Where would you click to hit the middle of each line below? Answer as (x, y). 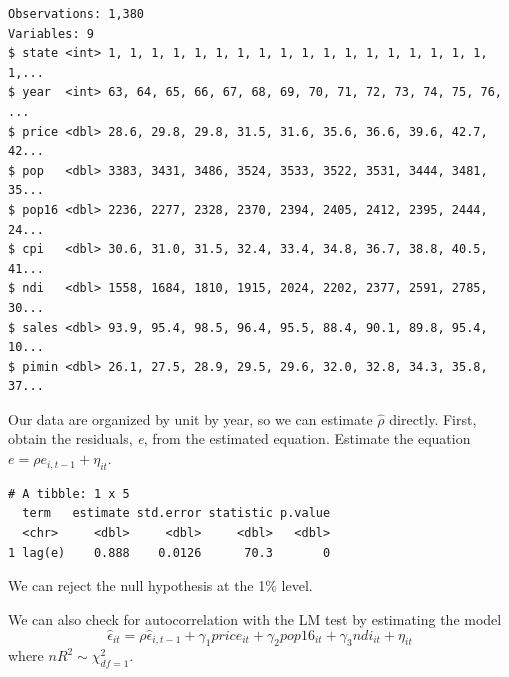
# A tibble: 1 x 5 (69, 493)
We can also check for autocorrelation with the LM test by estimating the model (255, 618)
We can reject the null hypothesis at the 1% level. (160, 585)
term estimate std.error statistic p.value (176, 513)
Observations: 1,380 (76, 14)
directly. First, (433, 418)
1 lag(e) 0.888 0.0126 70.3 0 (169, 552)
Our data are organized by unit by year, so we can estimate (190, 418)
